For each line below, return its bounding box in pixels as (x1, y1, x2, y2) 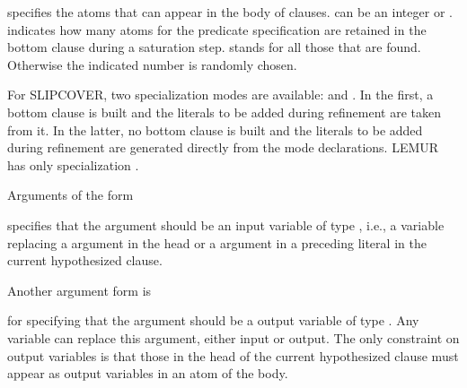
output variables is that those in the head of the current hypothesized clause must (7, 346, 459, 365)
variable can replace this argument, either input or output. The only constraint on (7, 328, 460, 347)
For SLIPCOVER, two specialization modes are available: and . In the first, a (7, 85, 434, 104)
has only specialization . (7, 155, 139, 174)
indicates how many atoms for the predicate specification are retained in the (7, 20, 427, 39)
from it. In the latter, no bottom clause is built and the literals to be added (7, 120, 423, 139)
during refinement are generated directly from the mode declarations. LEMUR (7, 138, 439, 157)
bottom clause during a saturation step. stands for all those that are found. (7, 38, 421, 56)
